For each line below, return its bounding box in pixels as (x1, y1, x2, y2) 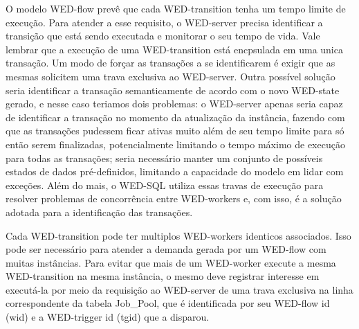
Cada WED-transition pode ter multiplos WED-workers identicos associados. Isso (6, 228, 351, 242)
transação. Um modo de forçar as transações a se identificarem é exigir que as (6, 55, 335, 70)
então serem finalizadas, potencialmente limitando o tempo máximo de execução (6, 136, 345, 151)
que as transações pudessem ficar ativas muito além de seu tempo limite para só (6, 123, 344, 138)
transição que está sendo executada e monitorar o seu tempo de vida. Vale (6, 28, 320, 43)
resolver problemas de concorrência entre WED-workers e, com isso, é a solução (6, 191, 342, 206)
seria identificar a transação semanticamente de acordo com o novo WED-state (6, 82, 340, 97)
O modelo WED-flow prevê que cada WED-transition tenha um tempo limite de (6, 1, 346, 15)
